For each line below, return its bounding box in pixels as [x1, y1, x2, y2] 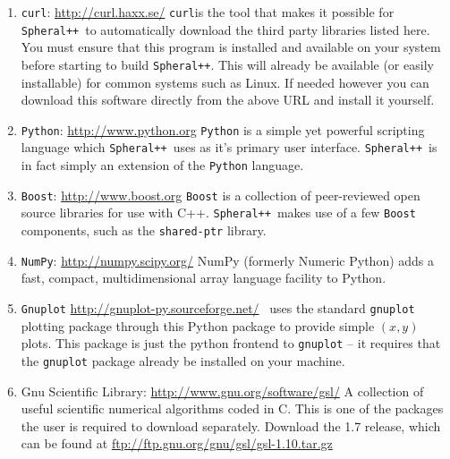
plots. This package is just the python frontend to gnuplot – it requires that [21, 334, 441, 353]
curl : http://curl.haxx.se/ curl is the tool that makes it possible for [21, 3, 395, 21]
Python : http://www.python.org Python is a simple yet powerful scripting [21, 120, 425, 139]
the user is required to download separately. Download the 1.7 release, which [21, 416, 441, 435]
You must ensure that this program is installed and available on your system [21, 38, 441, 56]
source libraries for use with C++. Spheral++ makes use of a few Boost [21, 203, 416, 222]
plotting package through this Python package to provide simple [21, 316, 375, 335]
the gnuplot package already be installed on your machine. [21, 351, 345, 370]
